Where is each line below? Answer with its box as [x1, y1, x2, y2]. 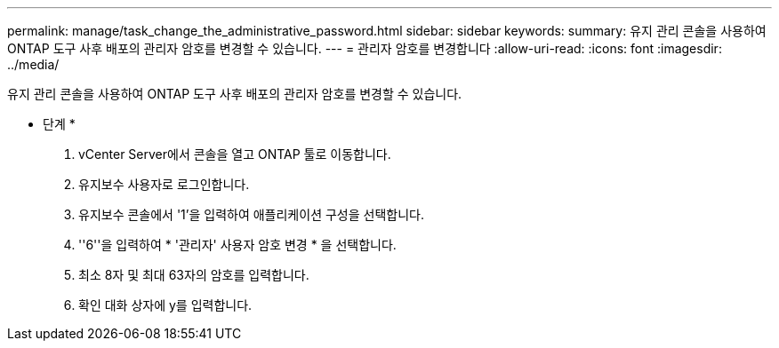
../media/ [7, 57, 60, 72]
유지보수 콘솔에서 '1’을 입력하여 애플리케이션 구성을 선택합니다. [78, 207, 424, 222]
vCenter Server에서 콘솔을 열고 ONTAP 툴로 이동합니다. [78, 146, 391, 162]
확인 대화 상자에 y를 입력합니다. [78, 297, 253, 312]
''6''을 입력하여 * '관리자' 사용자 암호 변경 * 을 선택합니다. [78, 237, 397, 252]
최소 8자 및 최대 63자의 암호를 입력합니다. [78, 267, 309, 282]
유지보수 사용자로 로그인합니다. [78, 177, 250, 192]
